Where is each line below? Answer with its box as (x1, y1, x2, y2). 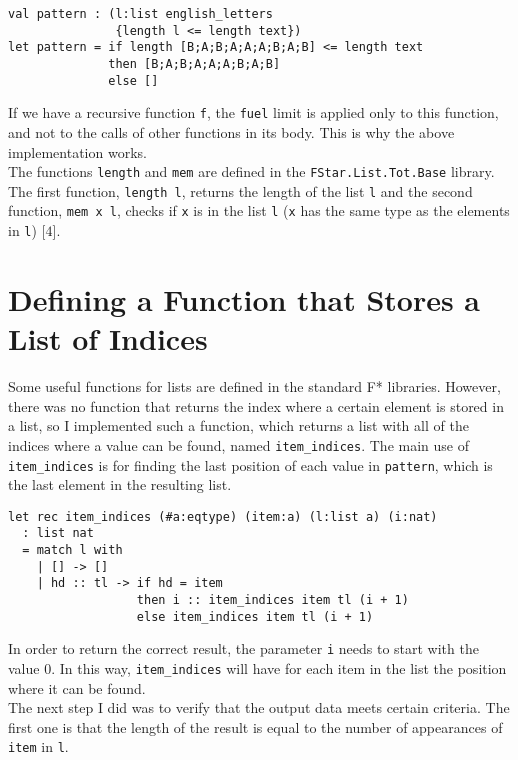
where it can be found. (8, 677, 146, 698)
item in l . (8, 736, 69, 757)
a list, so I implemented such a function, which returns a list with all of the (8, 415, 469, 436)
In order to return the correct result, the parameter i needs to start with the (8, 638, 479, 659)
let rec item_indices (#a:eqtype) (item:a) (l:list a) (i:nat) (8, 509, 438, 524)
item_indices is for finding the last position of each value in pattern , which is (8, 454, 493, 475)
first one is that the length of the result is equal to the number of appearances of (8, 716, 503, 737)
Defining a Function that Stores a (8, 278, 481, 319)
